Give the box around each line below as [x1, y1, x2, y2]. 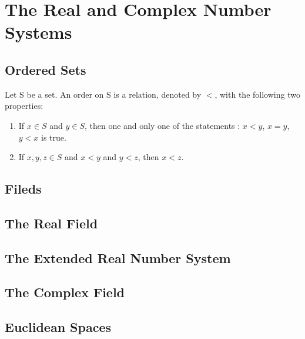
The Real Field [5, 214, 98, 232]
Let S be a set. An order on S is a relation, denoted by [5, 88, 202, 100]
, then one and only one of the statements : [84, 119, 240, 131]
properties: [5, 99, 43, 112]
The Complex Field [5, 283, 125, 301]
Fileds [5, 180, 42, 198]
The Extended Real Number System [5, 248, 231, 267]
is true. [41, 131, 66, 143]
